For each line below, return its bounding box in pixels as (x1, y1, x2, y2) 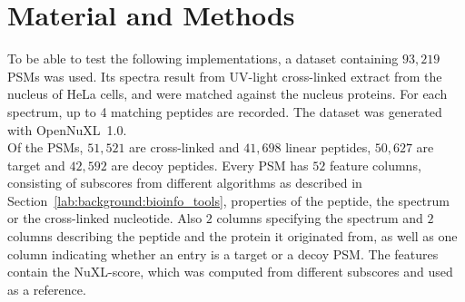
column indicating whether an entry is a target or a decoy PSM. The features (7, 244, 439, 263)
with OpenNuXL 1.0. (7, 120, 127, 139)
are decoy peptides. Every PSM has (111, 155, 309, 174)
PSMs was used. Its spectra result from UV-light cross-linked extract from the (7, 66, 442, 85)
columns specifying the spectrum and (216, 209, 423, 228)
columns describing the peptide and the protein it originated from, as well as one (7, 227, 458, 246)
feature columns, (329, 155, 421, 174)
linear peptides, (285, 138, 371, 157)
